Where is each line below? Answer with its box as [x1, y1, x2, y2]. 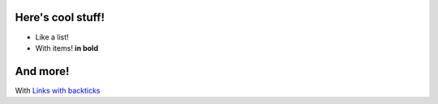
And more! [15, 64, 70, 78]
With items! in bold [35, 43, 99, 52]
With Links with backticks [15, 85, 101, 95]
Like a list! [35, 32, 69, 42]
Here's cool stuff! [15, 10, 105, 24]
